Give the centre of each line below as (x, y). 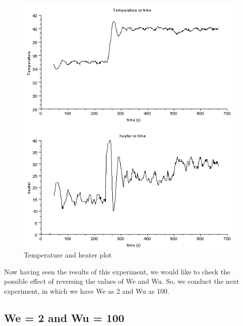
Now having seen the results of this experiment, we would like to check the (117, 271)
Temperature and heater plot (68, 255)
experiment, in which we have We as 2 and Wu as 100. (87, 291)
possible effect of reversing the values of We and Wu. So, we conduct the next (122, 281)
